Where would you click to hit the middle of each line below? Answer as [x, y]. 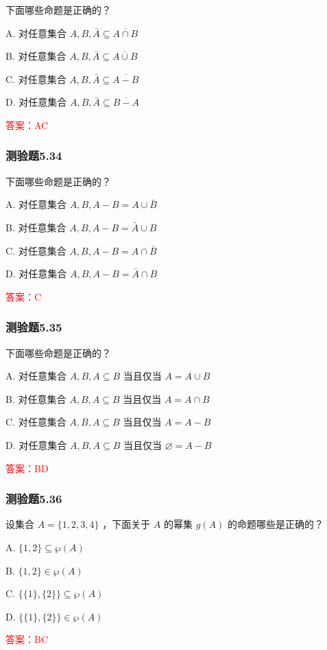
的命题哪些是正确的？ [276, 524]
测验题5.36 [34, 499]
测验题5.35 [34, 327]
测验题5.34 [34, 155]
